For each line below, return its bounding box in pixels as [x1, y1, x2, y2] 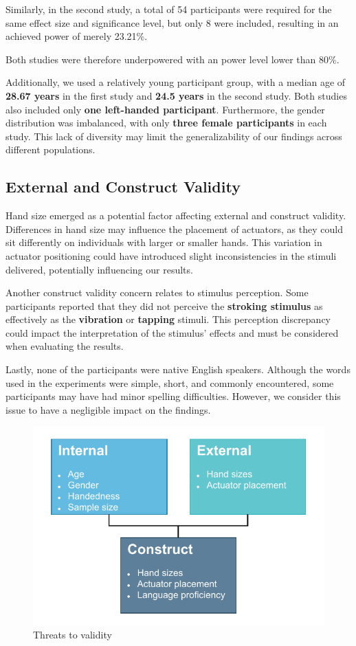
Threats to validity [33, 627, 112, 642]
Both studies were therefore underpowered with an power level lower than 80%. [5, 52, 340, 66]
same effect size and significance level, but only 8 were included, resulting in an [5, 15, 339, 30]
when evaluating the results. [5, 339, 124, 353]
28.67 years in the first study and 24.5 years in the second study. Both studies [5, 88, 347, 102]
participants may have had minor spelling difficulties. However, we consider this [5, 389, 341, 403]
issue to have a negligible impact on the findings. [5, 402, 211, 416]
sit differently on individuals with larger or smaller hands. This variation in [5, 235, 322, 249]
